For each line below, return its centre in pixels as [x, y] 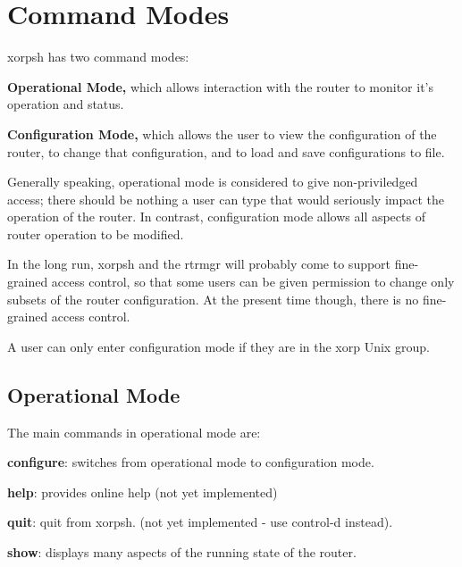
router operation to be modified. [96, 233]
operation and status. [66, 104]
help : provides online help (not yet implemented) [143, 492]
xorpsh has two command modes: [98, 57]
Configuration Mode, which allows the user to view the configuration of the [222, 133]
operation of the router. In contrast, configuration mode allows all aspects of [216, 217]
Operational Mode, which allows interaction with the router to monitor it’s [220, 86]
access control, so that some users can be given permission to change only [253, 282]
